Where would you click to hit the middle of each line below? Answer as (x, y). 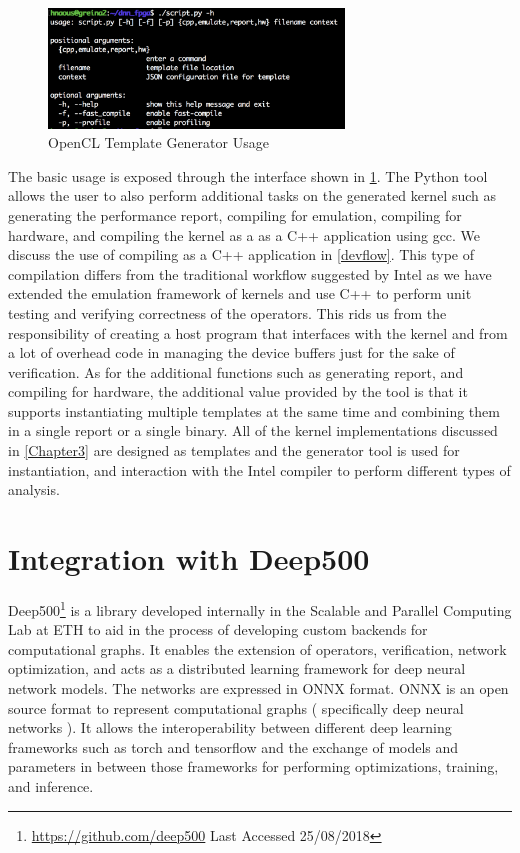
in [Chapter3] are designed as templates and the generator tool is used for (234, 450)
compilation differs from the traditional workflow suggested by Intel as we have (250, 273)
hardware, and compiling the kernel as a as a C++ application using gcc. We (244, 234)
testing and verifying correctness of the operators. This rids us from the (227, 312)
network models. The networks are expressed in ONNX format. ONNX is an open (258, 688)
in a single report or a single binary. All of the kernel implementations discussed (253, 430)
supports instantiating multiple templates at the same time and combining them (254, 410)
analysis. (34, 489)
